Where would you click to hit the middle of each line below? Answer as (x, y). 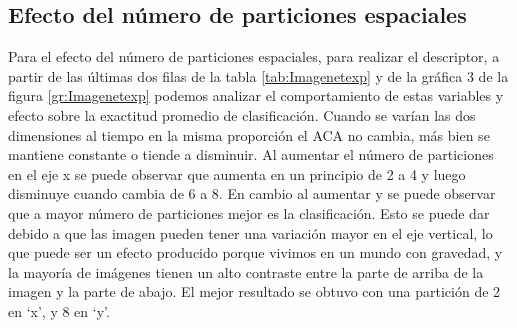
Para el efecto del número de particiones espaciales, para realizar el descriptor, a (254, 56)
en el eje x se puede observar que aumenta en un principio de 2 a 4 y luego (237, 173)
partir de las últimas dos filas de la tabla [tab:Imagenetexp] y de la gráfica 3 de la (258, 75)
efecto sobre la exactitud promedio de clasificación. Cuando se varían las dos (242, 114)
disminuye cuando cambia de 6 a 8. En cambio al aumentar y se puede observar (252, 193)
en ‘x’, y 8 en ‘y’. (59, 310)
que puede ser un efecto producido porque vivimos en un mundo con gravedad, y (255, 252)
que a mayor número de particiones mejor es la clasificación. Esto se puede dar (249, 212)
